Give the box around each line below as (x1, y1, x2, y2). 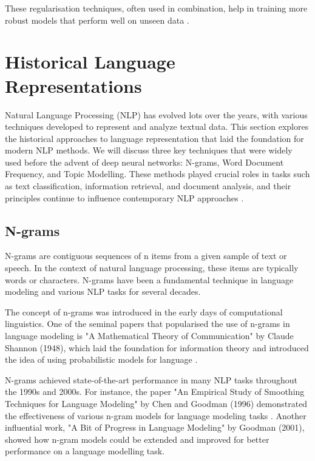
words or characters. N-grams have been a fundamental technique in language (5, 273, 294, 286)
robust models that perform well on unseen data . (5, 13, 189, 26)
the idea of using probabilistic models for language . (5, 353, 198, 366)
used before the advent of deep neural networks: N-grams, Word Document (5, 155, 284, 168)
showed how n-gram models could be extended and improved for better (5, 432, 269, 445)
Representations (5, 73, 142, 98)
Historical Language (5, 49, 175, 74)
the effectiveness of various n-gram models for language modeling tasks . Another (5, 409, 307, 422)
